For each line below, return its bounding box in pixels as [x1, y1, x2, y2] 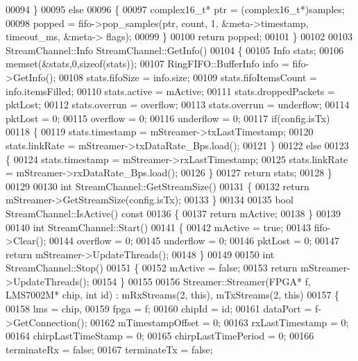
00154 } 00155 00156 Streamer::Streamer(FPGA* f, [92, 274, 311, 288]
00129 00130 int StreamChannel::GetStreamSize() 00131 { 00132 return [6, 178, 309, 193]
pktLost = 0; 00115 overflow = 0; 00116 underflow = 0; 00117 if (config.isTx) [6, 110, 330, 125]
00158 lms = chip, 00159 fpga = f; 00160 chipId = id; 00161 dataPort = [6, 301, 312, 316]
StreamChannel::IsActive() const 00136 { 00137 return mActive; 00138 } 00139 [6, 205, 341, 220]
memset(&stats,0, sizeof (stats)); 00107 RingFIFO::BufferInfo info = [6, 56, 289, 71]
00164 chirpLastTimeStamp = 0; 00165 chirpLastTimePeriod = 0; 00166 [6, 328, 314, 343]
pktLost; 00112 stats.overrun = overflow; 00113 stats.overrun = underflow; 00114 [6, 97, 350, 112]
